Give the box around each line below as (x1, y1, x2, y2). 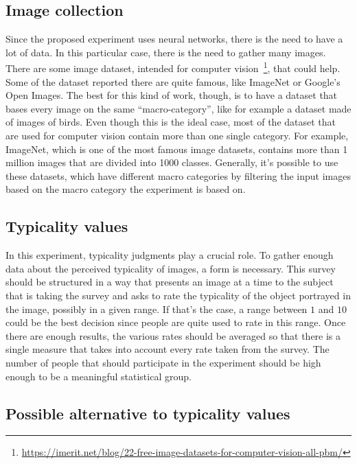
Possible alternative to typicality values (5, 402, 290, 424)
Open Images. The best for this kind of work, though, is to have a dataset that (5, 88, 338, 102)
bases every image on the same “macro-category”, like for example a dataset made (5, 101, 352, 115)
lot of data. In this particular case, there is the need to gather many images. (5, 45, 326, 59)
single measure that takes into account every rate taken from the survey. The (5, 342, 330, 356)
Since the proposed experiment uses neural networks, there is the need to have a (5, 32, 343, 46)
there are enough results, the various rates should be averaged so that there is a (5, 328, 341, 343)
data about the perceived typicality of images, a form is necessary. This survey (5, 261, 336, 275)
